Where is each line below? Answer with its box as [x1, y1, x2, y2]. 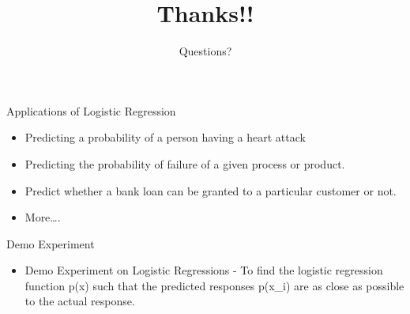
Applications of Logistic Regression [6, 102, 176, 119]
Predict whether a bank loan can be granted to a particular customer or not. [24, 182, 397, 199]
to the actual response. [24, 293, 135, 309]
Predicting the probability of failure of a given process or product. [24, 155, 345, 172]
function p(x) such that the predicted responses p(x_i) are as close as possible [24, 277, 404, 293]
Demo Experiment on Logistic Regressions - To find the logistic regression [24, 262, 383, 278]
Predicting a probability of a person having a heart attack [24, 129, 306, 146]
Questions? [179, 43, 232, 59]
